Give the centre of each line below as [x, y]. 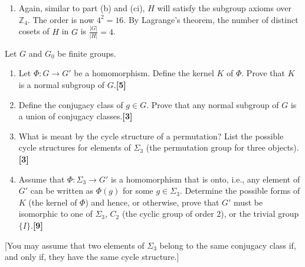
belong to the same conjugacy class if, [228, 245]
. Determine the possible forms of [240, 191]
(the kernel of [53, 202]
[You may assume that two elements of [75, 245]
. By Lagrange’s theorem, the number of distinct [211, 19]
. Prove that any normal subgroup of [213, 104]
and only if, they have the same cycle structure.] [92, 257]
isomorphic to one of [55, 214]
